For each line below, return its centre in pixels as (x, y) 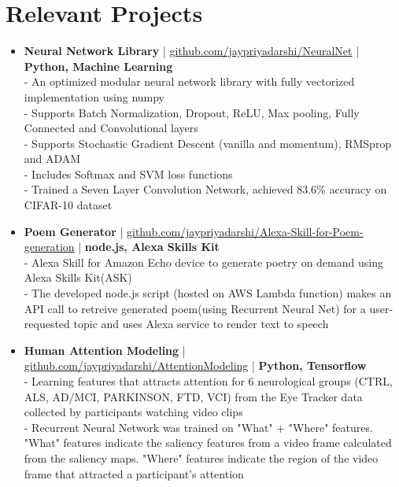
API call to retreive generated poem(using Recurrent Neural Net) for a (195, 308)
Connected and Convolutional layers (111, 128)
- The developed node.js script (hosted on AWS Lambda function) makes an (208, 293)
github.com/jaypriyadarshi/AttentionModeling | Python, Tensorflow (195, 365)
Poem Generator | (74, 231)
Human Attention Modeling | (105, 350)
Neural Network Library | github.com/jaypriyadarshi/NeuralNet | (192, 51)
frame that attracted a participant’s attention (134, 473)
